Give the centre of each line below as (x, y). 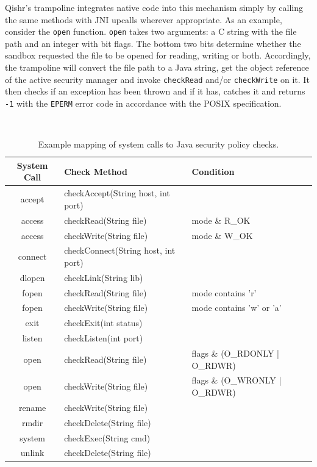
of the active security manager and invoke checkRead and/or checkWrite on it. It (157, 79)
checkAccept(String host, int (117, 193)
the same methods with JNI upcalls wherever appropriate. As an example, (144, 19)
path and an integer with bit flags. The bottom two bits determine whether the (153, 43)
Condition (213, 171)
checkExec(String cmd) (107, 437)
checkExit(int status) (103, 323)
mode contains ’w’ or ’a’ (237, 308)
